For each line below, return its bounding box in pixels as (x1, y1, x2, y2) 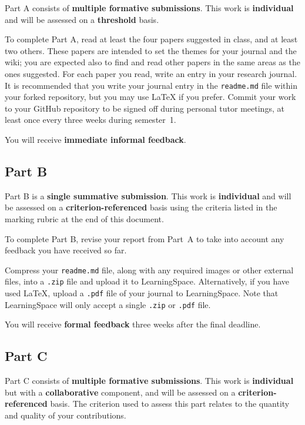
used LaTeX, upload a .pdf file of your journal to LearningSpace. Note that (5, 287, 279, 299)
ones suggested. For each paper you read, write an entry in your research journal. (5, 67, 297, 79)
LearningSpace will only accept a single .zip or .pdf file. (5, 298, 211, 310)
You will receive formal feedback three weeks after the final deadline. (5, 318, 261, 330)
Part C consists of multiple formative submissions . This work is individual (5, 374, 294, 387)
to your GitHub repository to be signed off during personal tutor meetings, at (5, 102, 284, 114)
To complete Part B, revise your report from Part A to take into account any (5, 232, 284, 245)
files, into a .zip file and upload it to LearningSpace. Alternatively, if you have (5, 275, 290, 287)
